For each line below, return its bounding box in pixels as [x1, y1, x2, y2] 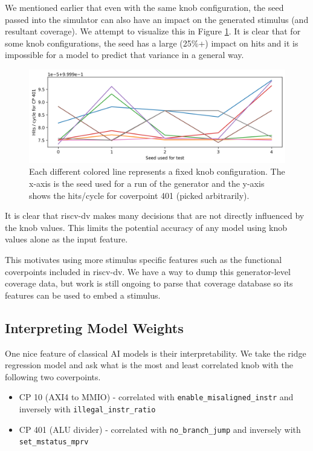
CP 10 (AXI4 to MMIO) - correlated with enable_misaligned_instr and [19, 391, 294, 403]
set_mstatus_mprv [19, 438, 89, 447]
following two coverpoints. [5, 370, 101, 383]
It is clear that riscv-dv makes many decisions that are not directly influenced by [5, 209, 305, 222]
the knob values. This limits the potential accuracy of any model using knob [5, 221, 288, 233]
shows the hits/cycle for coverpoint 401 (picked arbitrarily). [29, 189, 250, 201]
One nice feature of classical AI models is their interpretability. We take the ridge [5, 346, 306, 359]
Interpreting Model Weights [5, 318, 184, 337]
